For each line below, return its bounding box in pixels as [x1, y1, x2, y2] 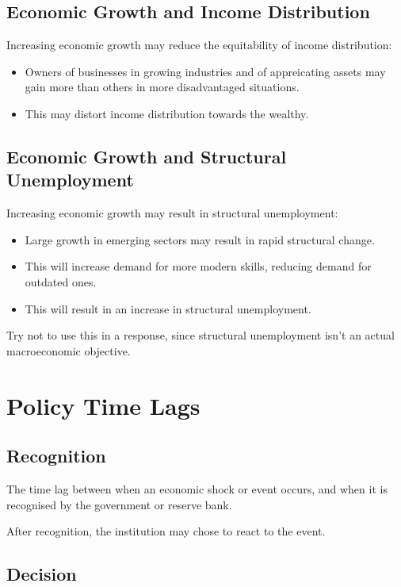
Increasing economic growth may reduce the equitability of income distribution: [6, 36, 392, 53]
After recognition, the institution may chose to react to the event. [6, 523, 326, 539]
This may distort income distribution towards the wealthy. [25, 105, 309, 121]
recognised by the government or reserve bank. [6, 496, 232, 512]
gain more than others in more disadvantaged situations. [25, 79, 300, 95]
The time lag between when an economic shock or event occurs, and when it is [6, 480, 388, 497]
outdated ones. [25, 273, 97, 290]
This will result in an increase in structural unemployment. [25, 300, 311, 317]
